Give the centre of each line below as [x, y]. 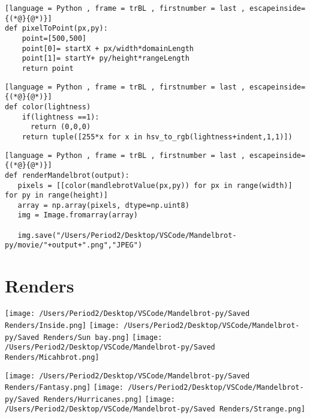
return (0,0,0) [61, 127]
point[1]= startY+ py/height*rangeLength [106, 59]
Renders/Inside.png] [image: [62, 325]
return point [48, 68]
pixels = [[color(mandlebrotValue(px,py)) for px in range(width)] [155, 185]
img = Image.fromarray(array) [78, 215]
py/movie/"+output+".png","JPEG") [74, 245]
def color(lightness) [48, 107]
